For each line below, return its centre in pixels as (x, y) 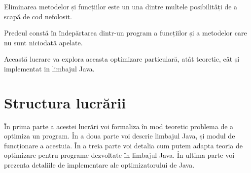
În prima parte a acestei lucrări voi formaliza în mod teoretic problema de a (119, 126)
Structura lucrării (65, 102)
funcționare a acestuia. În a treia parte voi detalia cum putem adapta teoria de (124, 145)
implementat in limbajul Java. (49, 68)
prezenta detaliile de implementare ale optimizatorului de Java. (99, 165)
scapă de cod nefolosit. (38, 16)
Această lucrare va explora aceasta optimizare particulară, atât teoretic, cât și (122, 59)
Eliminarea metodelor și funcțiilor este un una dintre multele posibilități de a (121, 6)
